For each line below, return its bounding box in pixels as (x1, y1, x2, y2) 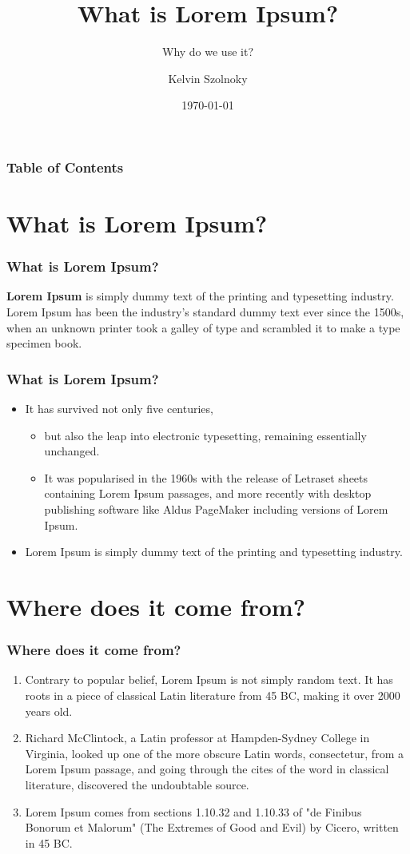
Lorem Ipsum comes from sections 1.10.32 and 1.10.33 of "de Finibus (25, 803, 362, 820)
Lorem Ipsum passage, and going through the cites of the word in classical (25, 761, 389, 777)
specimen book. (6, 335, 82, 352)
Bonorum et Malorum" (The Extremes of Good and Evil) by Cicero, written (25, 819, 399, 836)
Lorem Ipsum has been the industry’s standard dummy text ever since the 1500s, (6, 304, 404, 320)
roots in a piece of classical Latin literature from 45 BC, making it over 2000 (25, 686, 400, 703)
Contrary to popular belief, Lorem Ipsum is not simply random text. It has (25, 671, 393, 688)
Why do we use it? (161, 43, 253, 60)
